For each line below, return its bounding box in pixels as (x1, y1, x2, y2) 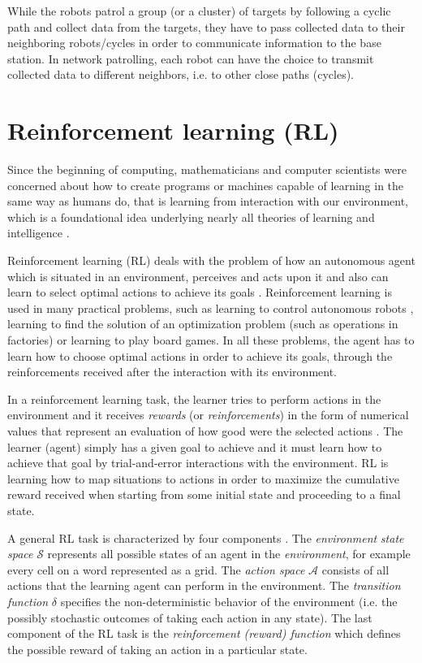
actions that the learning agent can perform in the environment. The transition (7, 577, 401, 594)
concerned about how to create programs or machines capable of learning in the (7, 176, 404, 193)
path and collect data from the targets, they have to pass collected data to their (7, 18, 405, 35)
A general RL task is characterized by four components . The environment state (7, 529, 404, 546)
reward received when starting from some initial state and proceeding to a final (7, 486, 401, 503)
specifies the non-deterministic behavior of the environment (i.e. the (60, 592, 398, 609)
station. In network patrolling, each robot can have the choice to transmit (7, 50, 374, 67)
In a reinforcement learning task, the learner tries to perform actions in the (7, 390, 381, 407)
